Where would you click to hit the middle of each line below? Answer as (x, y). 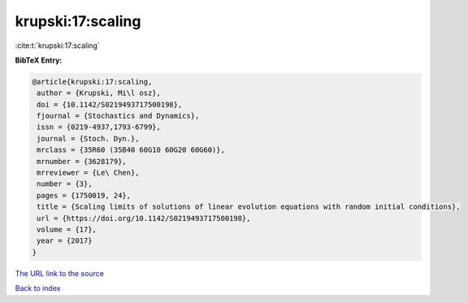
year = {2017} (65, 241)
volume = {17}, (67, 229)
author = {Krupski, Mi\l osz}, (99, 93)
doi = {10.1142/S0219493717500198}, (110, 104)
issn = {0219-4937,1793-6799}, (99, 127)
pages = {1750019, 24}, (84, 195)
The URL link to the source (60, 273)
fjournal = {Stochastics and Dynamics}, (118, 116)
